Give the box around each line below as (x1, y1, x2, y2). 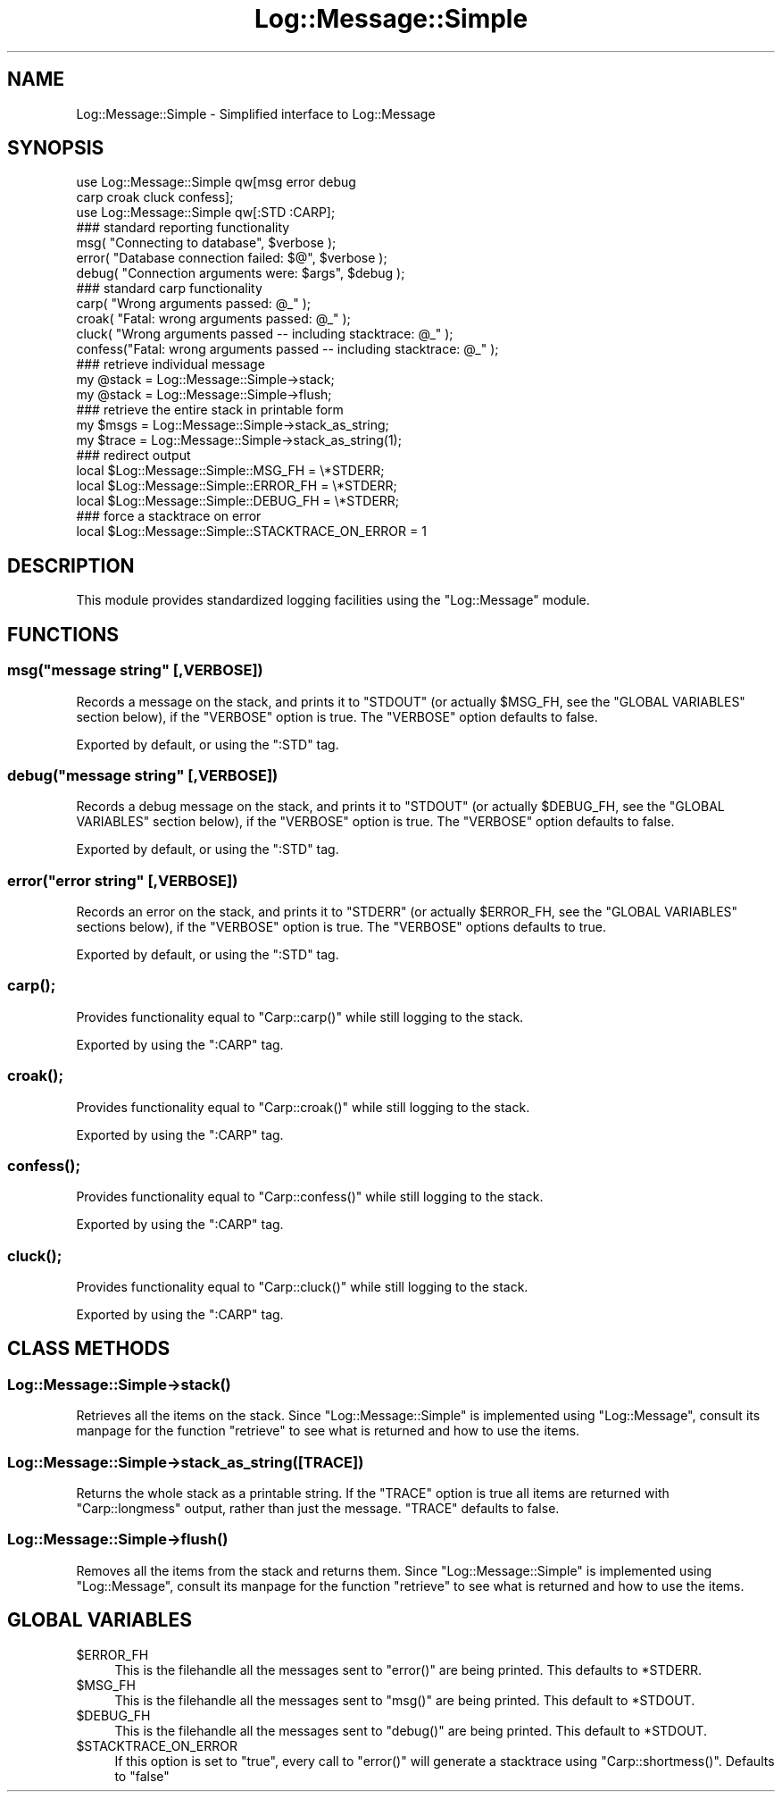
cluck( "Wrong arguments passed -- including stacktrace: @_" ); (76, 326, 453, 342)
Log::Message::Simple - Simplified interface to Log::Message (76, 105, 436, 121)
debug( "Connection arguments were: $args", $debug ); (76, 265, 405, 281)
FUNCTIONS (7, 623, 120, 646)
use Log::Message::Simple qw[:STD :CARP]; (76, 205, 336, 221)
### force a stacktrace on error (76, 508, 262, 524)
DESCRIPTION (7, 554, 135, 577)
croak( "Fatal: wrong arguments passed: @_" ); (76, 311, 351, 327)
